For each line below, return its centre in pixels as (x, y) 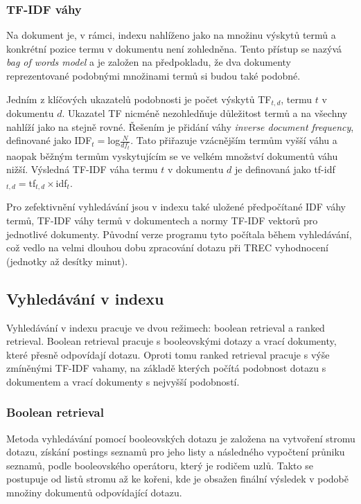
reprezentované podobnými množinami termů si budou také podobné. (153, 75)
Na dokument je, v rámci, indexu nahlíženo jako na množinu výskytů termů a (171, 35)
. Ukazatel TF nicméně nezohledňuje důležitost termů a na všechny (205, 113)
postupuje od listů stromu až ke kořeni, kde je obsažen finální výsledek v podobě (177, 479)
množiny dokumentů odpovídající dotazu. (94, 493)
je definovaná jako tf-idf (285, 169)
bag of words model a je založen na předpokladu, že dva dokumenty (149, 62)
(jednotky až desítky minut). (67, 261)
